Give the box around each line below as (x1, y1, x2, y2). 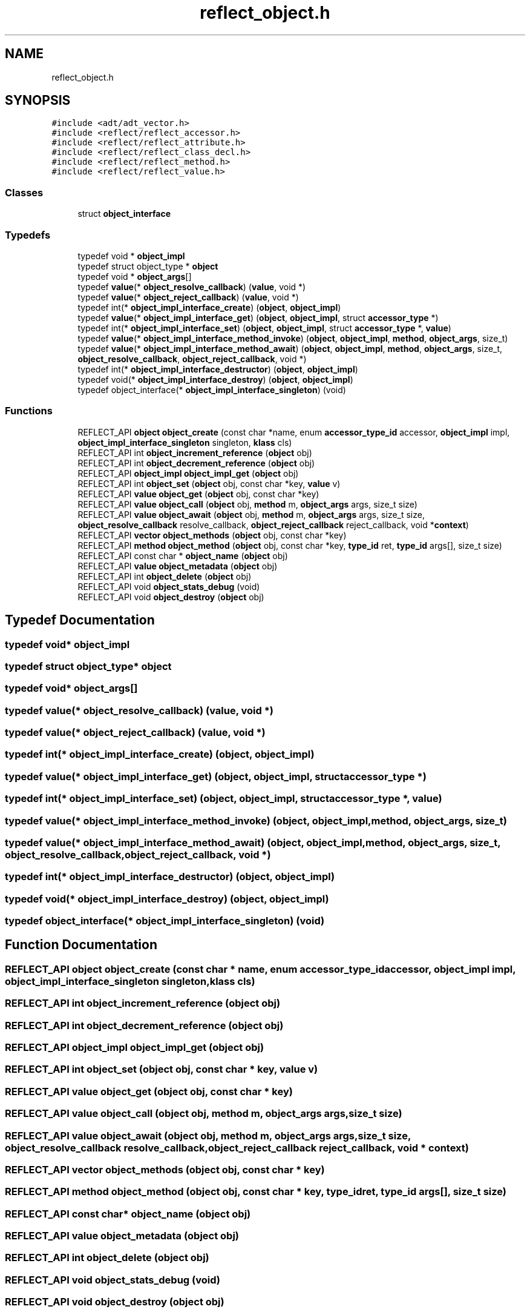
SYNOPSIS (5, 93, 71, 108)
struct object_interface (77, 208, 171, 219)
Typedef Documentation (5, 612, 155, 628)
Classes (5, 186, 44, 199)
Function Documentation (5, 937, 157, 953)
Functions (5, 405, 53, 417)
